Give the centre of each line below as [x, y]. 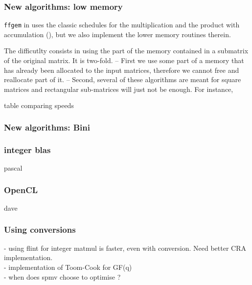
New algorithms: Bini [47, 127]
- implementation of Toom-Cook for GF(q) [68, 267]
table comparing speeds [39, 105]
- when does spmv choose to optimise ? [62, 276]
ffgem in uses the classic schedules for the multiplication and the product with [122, 25]
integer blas [27, 149]
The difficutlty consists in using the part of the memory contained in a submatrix [126, 51]
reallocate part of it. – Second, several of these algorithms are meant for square [123, 79]
